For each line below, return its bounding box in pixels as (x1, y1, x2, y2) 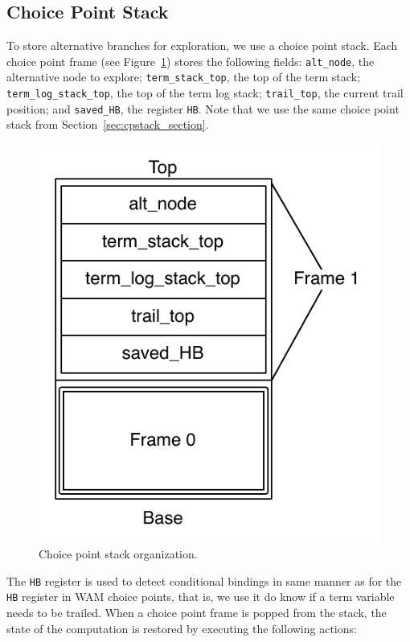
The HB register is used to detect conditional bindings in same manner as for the (6, 572, 402, 589)
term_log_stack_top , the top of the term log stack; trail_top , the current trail (6, 84, 404, 101)
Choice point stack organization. (39, 545, 198, 562)
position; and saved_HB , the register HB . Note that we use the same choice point (6, 100, 400, 117)
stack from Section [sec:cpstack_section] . (6, 116, 209, 133)
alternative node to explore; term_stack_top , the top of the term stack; (6, 68, 360, 85)
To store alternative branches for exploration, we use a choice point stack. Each (6, 37, 398, 54)
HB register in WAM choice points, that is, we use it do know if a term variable (6, 588, 395, 605)
